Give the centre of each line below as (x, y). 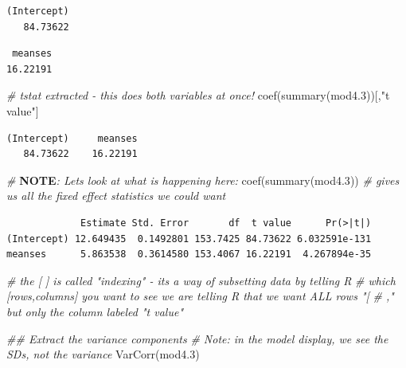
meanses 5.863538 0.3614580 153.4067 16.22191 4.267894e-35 (189, 254)
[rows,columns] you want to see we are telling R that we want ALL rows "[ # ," (200, 296)
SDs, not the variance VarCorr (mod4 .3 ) (103, 354)
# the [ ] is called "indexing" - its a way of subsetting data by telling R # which (201, 280)
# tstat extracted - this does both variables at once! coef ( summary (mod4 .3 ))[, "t (198, 95)
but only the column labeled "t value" (95, 311)
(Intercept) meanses (72, 138)
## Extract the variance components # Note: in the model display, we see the (197, 338)
